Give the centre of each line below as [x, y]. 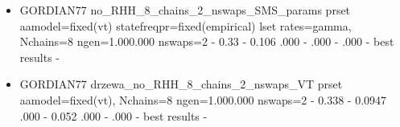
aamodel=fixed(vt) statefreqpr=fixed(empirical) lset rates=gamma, [186, 25]
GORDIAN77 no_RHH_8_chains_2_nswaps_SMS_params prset [185, 10]
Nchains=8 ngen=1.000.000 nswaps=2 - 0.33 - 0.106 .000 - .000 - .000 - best [207, 41]
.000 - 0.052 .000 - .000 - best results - [113, 115]
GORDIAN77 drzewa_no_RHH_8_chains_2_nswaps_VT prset [181, 84]
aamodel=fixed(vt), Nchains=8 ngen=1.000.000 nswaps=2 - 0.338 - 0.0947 [203, 99]
